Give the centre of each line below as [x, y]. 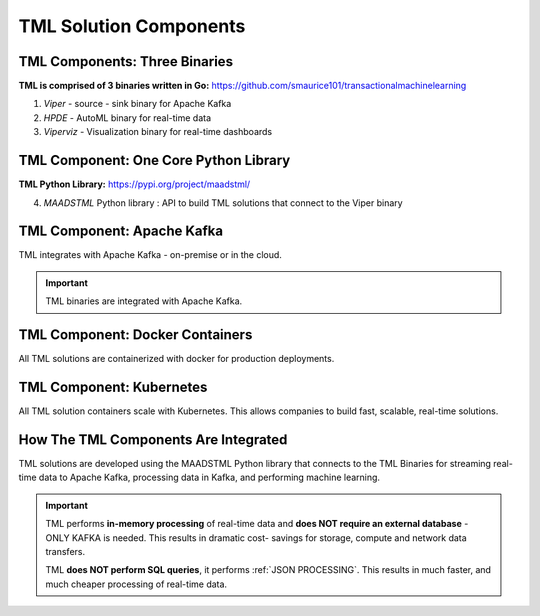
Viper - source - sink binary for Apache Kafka [137, 104]
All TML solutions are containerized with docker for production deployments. [176, 359]
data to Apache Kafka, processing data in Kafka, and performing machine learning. [209, 477]
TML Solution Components [132, 26]
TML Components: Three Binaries [126, 61]
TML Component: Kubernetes [113, 386]
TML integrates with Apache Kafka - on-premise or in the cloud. [150, 255]
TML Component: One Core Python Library [154, 160]
